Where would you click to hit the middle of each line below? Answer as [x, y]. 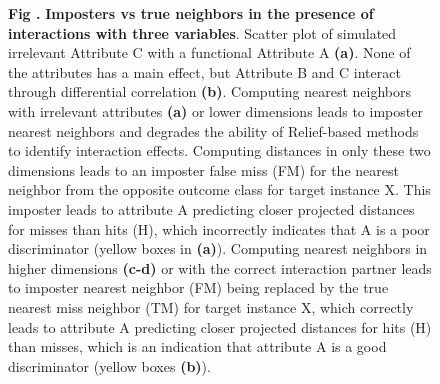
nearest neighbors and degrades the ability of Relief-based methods [213, 130]
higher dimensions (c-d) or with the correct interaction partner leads [220, 267]
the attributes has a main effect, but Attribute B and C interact [204, 71]
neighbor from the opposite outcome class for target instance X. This [219, 189]
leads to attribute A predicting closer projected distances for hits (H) [220, 326]
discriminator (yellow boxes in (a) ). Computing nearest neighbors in [218, 248]
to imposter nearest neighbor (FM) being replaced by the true [198, 287]
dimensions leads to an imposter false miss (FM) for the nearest [203, 169]
